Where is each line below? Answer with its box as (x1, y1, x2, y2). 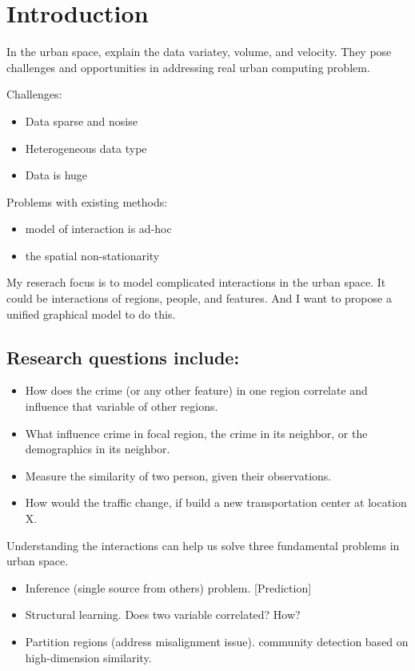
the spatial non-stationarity (25, 247, 160, 263)
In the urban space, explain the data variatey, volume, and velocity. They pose (6, 43, 392, 60)
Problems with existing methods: (6, 193, 168, 210)
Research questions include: (6, 344, 240, 369)
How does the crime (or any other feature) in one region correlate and (25, 382, 368, 399)
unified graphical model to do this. (6, 305, 176, 322)
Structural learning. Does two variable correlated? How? (25, 606, 301, 623)
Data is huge (25, 167, 88, 183)
